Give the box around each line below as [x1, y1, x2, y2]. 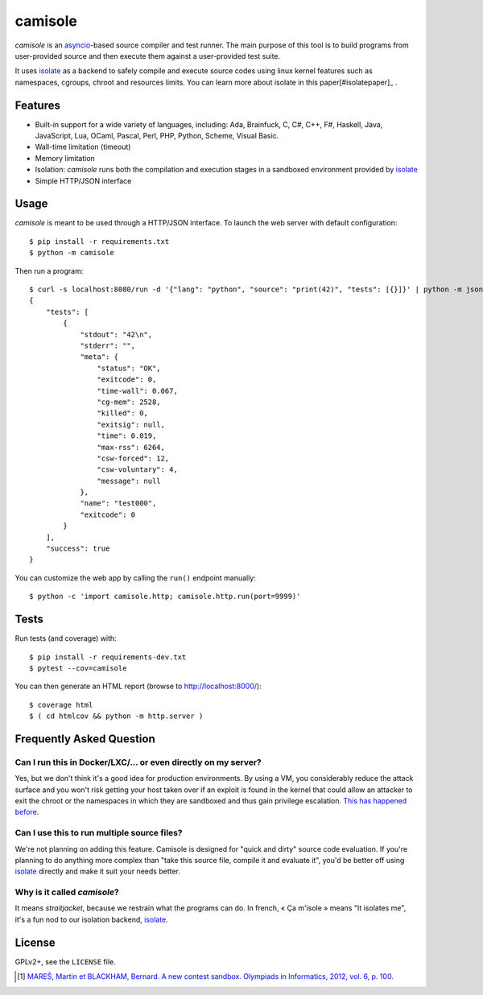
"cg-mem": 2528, [97, 397, 161, 407]
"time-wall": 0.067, [97, 386, 179, 395]
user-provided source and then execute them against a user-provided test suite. [14, 51, 281, 60]
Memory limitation [35, 153, 96, 163]
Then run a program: [14, 266, 84, 275]
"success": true [45, 544, 110, 553]
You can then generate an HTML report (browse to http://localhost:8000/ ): [14, 681, 262, 692]
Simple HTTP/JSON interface [35, 175, 132, 185]
